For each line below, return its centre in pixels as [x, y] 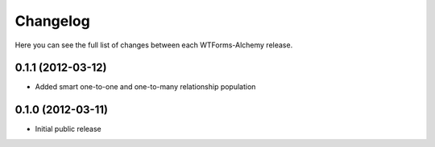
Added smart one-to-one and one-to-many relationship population [145, 87]
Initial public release [68, 129]
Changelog [52, 21]
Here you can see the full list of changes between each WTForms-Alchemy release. [154, 45]
